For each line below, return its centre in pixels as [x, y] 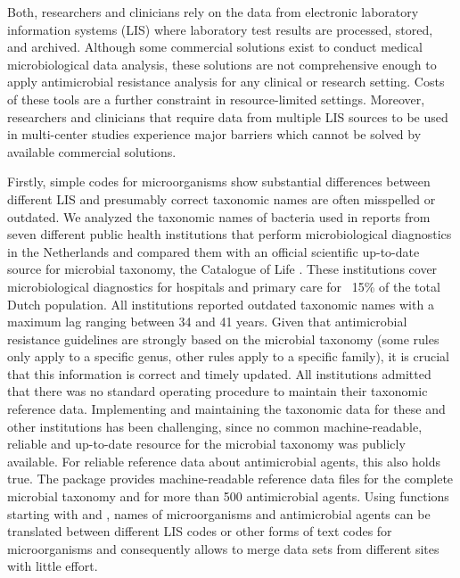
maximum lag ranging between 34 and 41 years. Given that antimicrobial [207, 322]
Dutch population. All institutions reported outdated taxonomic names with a [221, 304]
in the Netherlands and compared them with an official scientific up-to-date [214, 251]
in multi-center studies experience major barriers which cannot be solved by [214, 134]
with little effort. [53, 566]
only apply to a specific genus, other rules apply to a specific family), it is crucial [228, 356]
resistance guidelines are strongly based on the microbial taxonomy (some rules [223, 339]
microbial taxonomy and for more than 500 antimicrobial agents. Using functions [228, 496]
